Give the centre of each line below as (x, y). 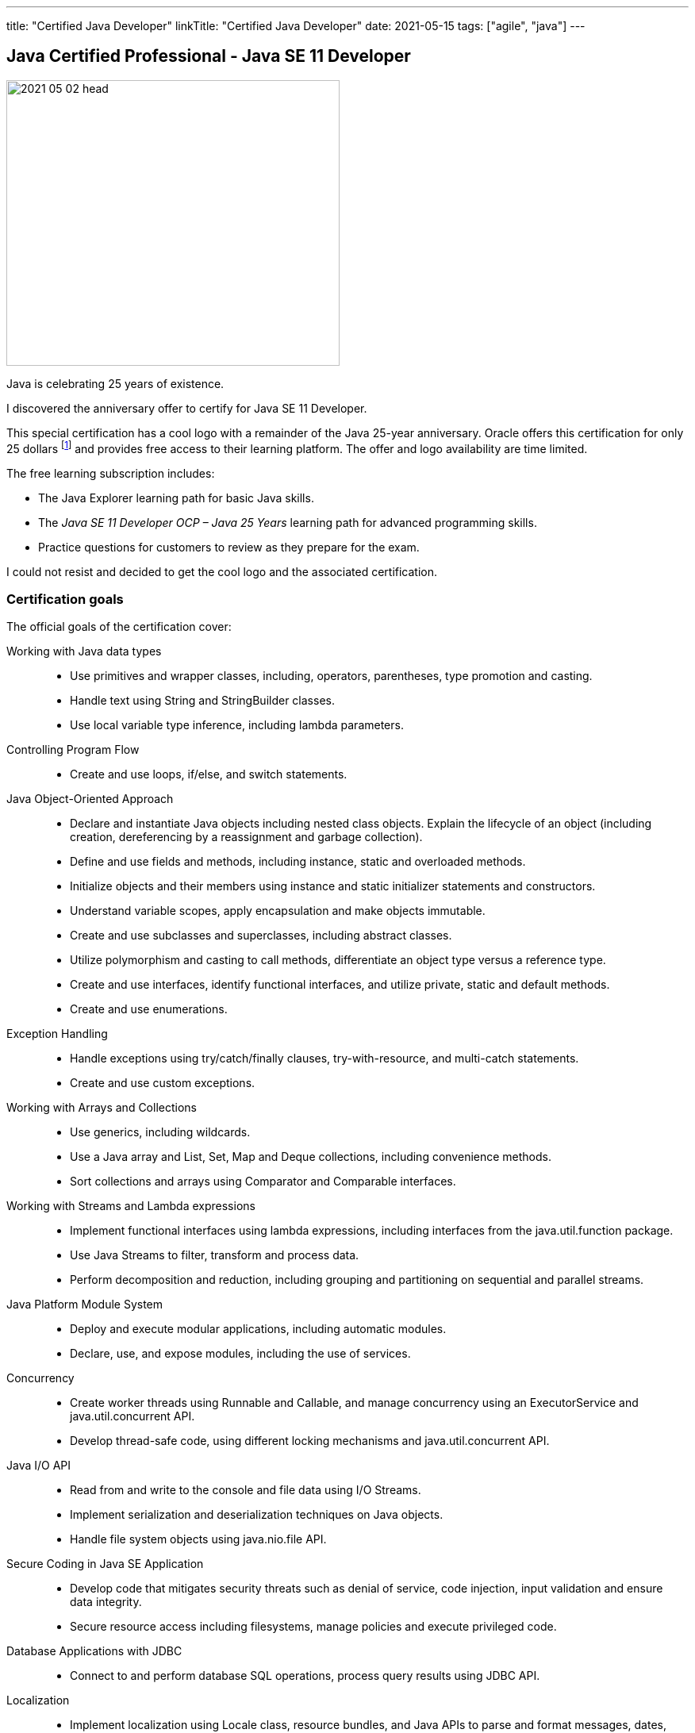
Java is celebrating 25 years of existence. (115, 383)
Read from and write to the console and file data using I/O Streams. (246, 1490)
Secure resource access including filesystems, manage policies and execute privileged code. (313, 1627)
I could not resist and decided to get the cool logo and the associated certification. (222, 571)
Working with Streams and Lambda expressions (131, 1206)
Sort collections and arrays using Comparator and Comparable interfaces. (263, 1182)
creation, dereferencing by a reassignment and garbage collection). (246, 837)
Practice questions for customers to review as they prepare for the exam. (229, 547)
